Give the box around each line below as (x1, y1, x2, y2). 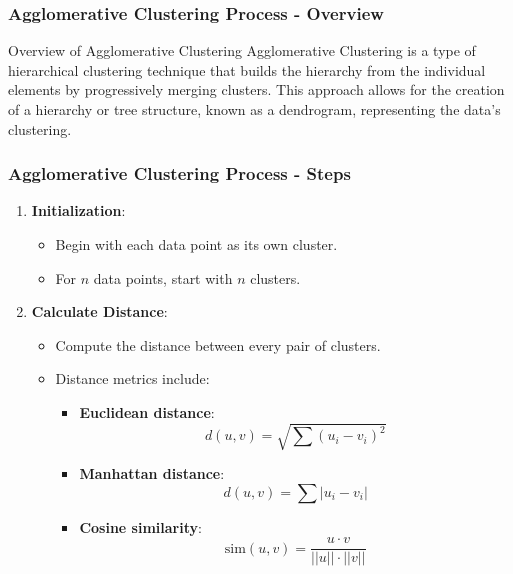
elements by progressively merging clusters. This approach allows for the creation (8, 79, 505, 100)
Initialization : (31, 200, 126, 221)
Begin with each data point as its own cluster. (55, 234, 338, 254)
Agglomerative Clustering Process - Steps (8, 161, 351, 186)
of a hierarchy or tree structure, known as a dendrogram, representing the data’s (8, 99, 501, 119)
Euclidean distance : (79, 401, 215, 422)
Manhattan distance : (79, 463, 225, 484)
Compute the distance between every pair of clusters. (55, 334, 381, 355)
